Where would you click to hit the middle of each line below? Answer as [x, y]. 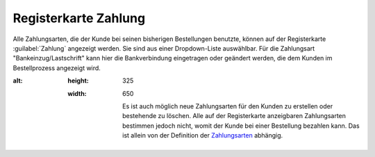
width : [77, 93]
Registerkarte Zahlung [79, 18]
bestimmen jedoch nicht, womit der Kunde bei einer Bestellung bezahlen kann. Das [241, 126]
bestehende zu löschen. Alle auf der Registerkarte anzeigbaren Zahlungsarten [234, 116]
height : [78, 81]
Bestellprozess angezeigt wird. [57, 68]
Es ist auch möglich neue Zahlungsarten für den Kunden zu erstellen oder [228, 106]
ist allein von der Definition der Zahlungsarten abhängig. [203, 135]
